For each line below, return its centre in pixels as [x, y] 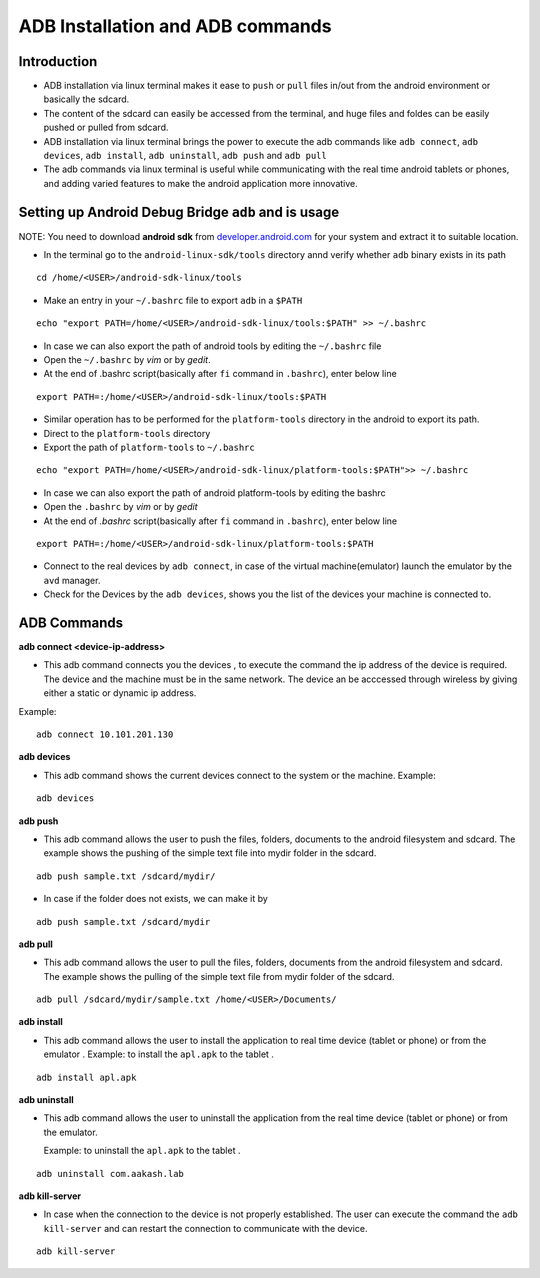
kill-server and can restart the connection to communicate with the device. [205, 1228]
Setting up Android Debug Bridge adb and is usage [179, 211]
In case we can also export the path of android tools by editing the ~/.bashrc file [212, 346]
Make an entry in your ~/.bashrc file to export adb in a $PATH [173, 300]
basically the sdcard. [86, 99]
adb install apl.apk [86, 1077]
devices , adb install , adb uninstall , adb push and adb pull [185, 156]
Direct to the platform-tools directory [127, 433]
